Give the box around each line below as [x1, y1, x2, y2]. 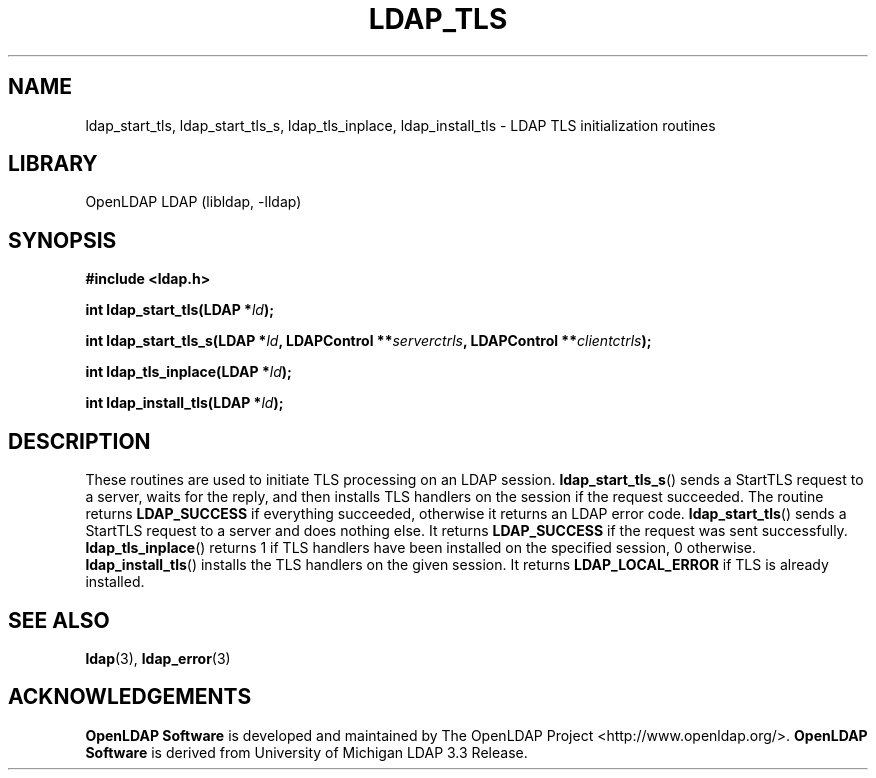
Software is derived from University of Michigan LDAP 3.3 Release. [85, 743, 528, 761]
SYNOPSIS [8, 227, 117, 253]
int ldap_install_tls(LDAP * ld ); [85, 394, 284, 412]
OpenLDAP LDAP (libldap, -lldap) [85, 193, 302, 211]
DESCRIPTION [8, 428, 151, 454]
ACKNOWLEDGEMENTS [8, 684, 252, 710]
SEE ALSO [8, 607, 110, 633]
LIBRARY [8, 151, 98, 177]
